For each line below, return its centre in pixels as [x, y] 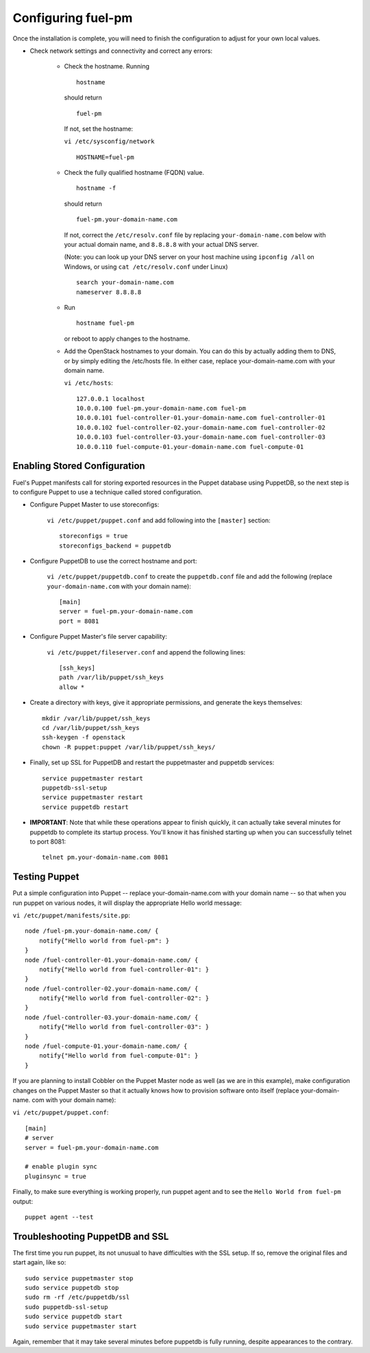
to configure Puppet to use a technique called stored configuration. [108, 492]
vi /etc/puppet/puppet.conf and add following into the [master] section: [159, 520]
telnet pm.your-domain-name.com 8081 [106, 857]
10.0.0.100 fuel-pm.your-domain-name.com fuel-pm [161, 409]
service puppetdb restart [86, 807]
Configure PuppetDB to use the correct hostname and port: [113, 561]
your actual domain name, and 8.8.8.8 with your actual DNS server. [162, 245]
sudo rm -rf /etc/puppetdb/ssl [77, 1297]
